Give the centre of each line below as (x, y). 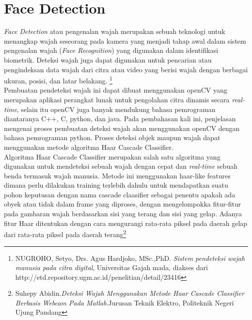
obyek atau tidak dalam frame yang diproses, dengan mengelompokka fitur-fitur (123, 204)
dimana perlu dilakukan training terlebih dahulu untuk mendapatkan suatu (116, 185)
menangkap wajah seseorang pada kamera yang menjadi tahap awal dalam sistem (125, 40)
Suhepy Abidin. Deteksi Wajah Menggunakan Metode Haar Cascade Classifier (130, 293)
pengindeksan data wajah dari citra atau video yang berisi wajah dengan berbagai (126, 69)
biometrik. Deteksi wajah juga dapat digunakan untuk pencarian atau (108, 59)
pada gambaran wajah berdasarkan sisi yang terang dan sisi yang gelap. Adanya (123, 214)
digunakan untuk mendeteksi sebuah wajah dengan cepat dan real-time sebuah (121, 166)
